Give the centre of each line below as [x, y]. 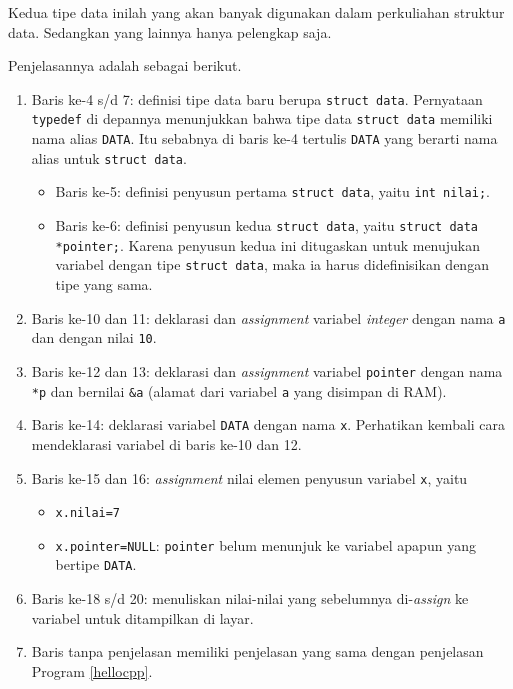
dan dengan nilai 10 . [94, 337]
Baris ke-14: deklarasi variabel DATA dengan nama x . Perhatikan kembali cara [268, 424]
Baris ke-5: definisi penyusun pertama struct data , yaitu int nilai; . [272, 191]
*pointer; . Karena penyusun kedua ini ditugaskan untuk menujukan [268, 244]
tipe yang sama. [104, 284]
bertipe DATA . [96, 564]
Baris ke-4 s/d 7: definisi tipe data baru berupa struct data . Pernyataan [257, 98]
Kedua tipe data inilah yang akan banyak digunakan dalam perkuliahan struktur [256, 12]
